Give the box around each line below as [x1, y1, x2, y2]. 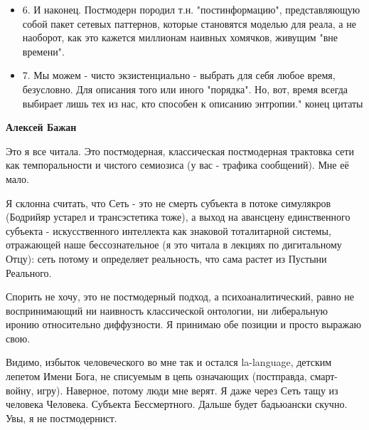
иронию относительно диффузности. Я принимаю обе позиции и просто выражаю [6, 317, 361, 332]
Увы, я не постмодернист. [6, 410, 117, 425]
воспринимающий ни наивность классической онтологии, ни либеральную [6, 303, 328, 318]
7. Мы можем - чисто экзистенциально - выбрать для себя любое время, [22, 68, 336, 83]
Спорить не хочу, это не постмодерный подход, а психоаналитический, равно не [6, 289, 355, 304]
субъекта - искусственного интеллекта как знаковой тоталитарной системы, [6, 223, 331, 238]
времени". [22, 43, 65, 58]
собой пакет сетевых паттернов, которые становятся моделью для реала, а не [22, 16, 356, 31]
